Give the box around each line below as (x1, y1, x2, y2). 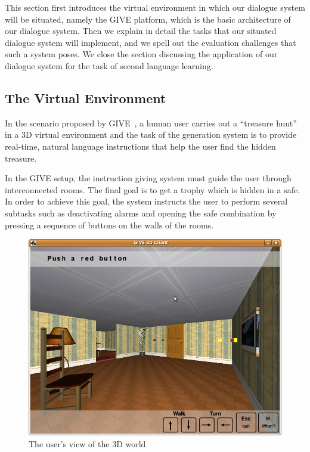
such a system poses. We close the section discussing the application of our (5, 48, 278, 60)
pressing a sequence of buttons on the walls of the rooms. (5, 218, 214, 231)
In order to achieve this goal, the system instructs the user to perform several (5, 195, 288, 208)
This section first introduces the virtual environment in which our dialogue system (5, 1, 305, 13)
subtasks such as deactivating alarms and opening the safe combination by (5, 206, 277, 219)
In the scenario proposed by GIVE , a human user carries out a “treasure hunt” (5, 116, 297, 129)
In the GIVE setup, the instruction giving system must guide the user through (5, 172, 292, 184)
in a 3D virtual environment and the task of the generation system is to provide (5, 128, 297, 141)
